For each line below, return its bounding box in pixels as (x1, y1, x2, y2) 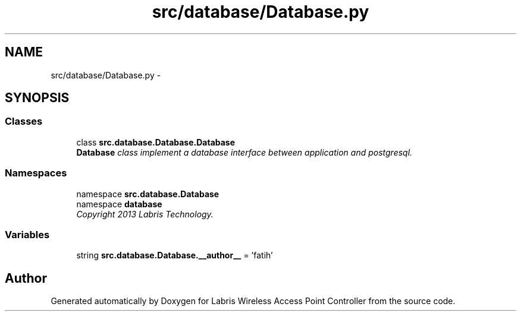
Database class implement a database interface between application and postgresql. (76, 147, 413, 157)
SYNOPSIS (5, 90, 70, 106)
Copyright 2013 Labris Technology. (76, 208, 214, 219)
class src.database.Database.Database (76, 137, 236, 147)
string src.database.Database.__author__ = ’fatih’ (76, 250, 273, 261)
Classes (5, 115, 43, 128)
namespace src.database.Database (76, 188, 219, 199)
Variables (5, 228, 50, 241)
